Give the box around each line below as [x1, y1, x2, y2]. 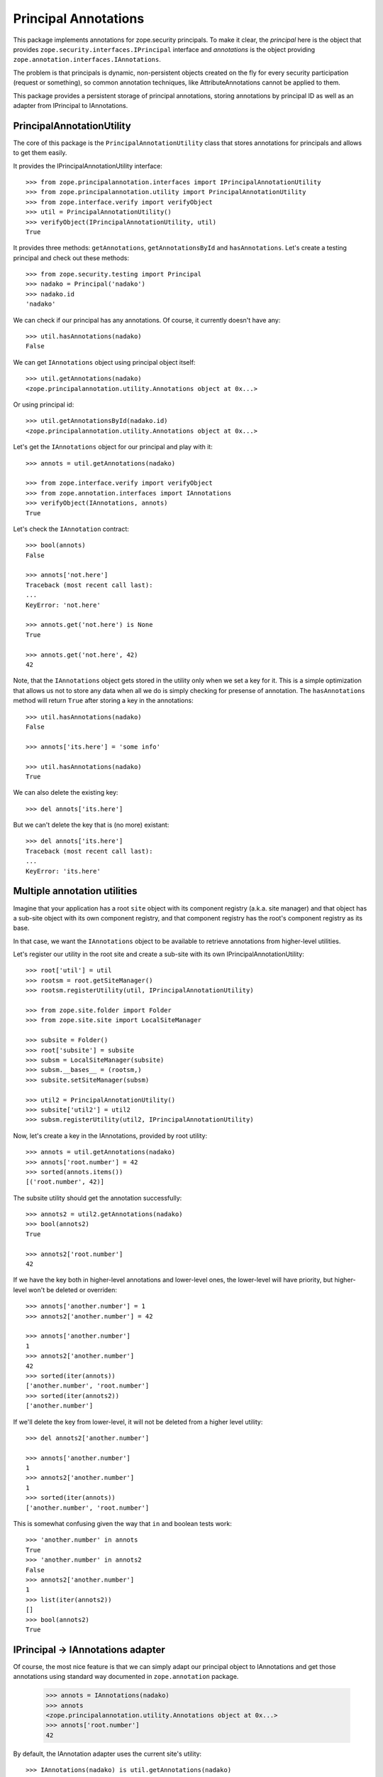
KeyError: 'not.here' [26, 601, 101, 609]
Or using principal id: [13, 400, 74, 409]
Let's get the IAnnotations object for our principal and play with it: [13, 443, 213, 451]
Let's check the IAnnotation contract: [13, 525, 129, 533]
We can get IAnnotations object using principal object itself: [13, 358, 196, 366]
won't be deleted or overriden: [28, 1285, 117, 1294]
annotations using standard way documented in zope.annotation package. [13, 1673, 239, 1681]
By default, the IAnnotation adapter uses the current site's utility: [13, 1749, 202, 1758]
